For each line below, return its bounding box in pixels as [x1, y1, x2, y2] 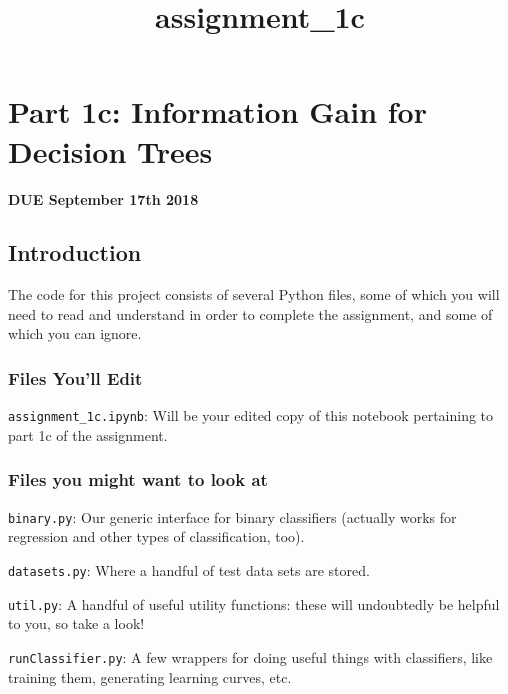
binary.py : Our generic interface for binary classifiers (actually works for [8, 506, 457, 527]
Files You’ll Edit [8, 366, 143, 390]
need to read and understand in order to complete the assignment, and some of [8, 303, 493, 324]
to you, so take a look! [8, 613, 145, 634]
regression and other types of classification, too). [8, 526, 305, 547]
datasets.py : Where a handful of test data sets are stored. [8, 560, 370, 581]
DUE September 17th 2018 [8, 188, 199, 209]
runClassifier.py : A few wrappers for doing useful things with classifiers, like [8, 646, 493, 667]
